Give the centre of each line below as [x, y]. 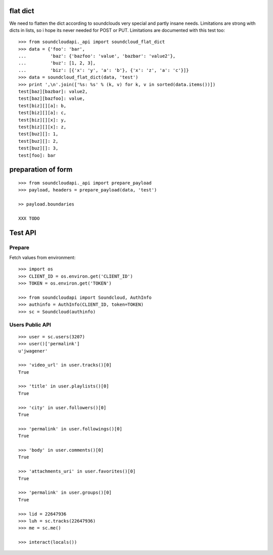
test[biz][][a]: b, [42, 106]
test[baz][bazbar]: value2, [53, 92]
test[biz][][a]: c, [42, 113]
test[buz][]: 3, [38, 148]
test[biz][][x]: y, [42, 120]
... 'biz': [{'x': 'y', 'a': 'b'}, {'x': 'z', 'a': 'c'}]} [104, 70]
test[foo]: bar [37, 155]
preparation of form [41, 170]
